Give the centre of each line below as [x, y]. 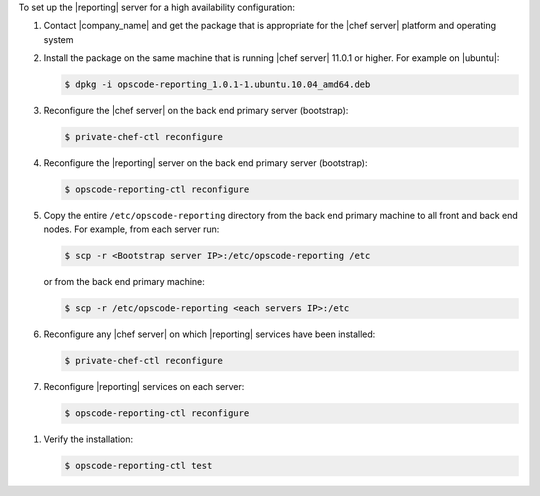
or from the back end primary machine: [124, 282]
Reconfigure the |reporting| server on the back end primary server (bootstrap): [205, 163]
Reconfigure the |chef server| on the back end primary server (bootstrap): [196, 111]
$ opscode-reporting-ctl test [138, 466]
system [58, 39]
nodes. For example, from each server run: [131, 229]
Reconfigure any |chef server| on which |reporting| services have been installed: [209, 334]
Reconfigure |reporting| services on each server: [144, 387]
